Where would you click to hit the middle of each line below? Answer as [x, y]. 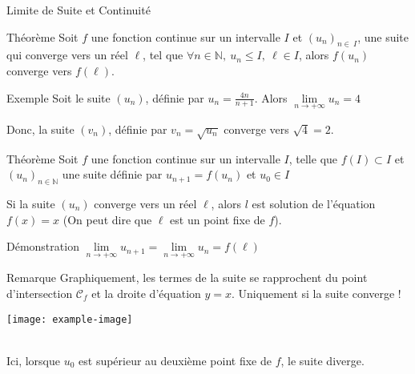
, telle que [313, 158]
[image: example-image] [70, 319]
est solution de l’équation [314, 203]
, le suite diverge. [322, 360]
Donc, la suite [40, 129]
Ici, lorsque [34, 360]
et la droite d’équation [146, 293]
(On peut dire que [107, 219]
